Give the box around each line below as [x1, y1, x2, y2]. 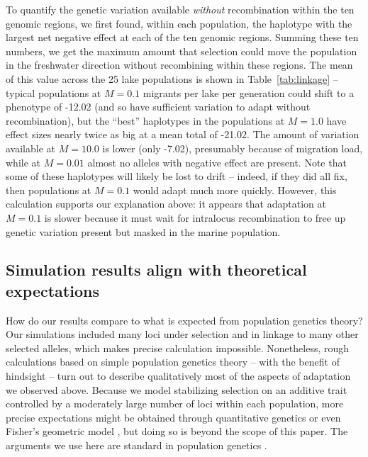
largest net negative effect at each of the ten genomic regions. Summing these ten [6, 30, 359, 45]
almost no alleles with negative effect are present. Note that [87, 154, 347, 169]
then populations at [6, 182, 91, 197]
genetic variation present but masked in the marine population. [6, 224, 281, 239]
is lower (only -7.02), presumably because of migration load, [102, 140, 363, 155]
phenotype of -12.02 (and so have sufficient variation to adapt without [6, 99, 311, 114]
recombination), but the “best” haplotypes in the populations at [6, 113, 285, 128]
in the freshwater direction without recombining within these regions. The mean [6, 57, 353, 72]
